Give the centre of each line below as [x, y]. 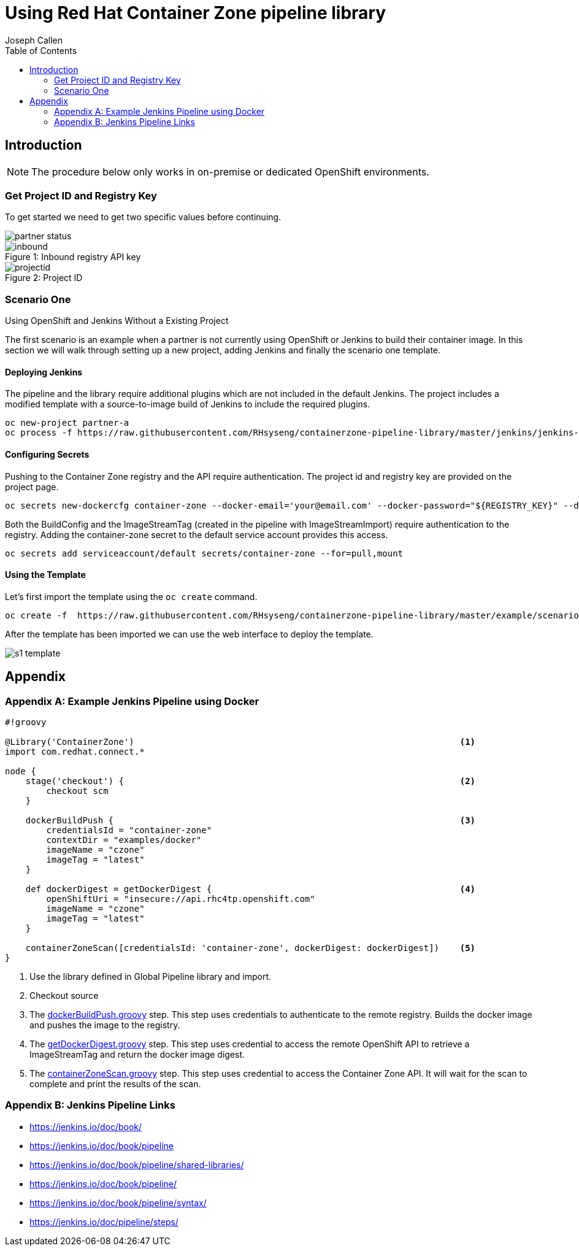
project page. [32, 487]
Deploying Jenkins [44, 372]
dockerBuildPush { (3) [251, 820]
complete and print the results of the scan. [115, 1084]
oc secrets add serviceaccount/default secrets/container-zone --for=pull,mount [204, 553]
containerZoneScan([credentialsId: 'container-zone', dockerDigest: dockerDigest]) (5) [251, 948]
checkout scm [77, 791]
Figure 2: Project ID [44, 278]
